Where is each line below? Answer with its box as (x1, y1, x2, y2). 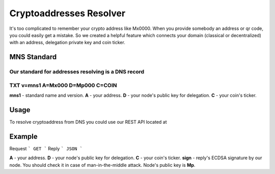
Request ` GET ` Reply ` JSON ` (9, 145, 83, 152)
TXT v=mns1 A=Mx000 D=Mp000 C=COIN (9, 82, 117, 89)
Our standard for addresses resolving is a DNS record (9, 68, 145, 76)
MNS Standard (9, 53, 57, 61)
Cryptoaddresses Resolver (9, 8, 126, 19)
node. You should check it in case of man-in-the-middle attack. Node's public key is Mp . (9, 162, 196, 168)
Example (9, 132, 38, 141)
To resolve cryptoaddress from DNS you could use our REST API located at (9, 119, 167, 125)
